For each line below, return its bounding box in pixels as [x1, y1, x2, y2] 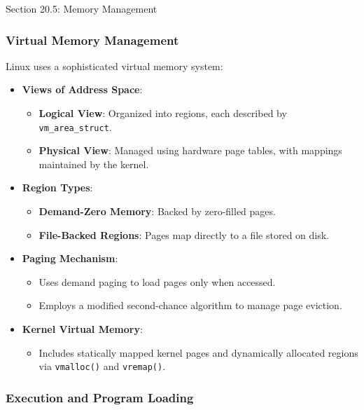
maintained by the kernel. [38, 156, 149, 171]
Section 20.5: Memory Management [6, 1, 157, 15]
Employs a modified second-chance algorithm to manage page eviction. [38, 298, 342, 313]
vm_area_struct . [38, 119, 112, 134]
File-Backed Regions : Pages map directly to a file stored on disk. [38, 227, 329, 242]
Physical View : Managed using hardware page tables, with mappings [38, 143, 342, 158]
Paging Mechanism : [22, 251, 118, 266]
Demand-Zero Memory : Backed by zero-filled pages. [38, 204, 276, 219]
